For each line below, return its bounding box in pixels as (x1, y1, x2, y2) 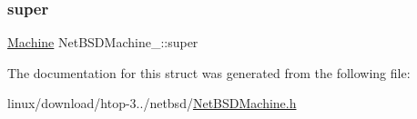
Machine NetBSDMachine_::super (7, 33, 198, 52)
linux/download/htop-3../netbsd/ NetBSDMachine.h (7, 94, 297, 113)
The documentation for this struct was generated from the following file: (7, 63, 411, 82)
